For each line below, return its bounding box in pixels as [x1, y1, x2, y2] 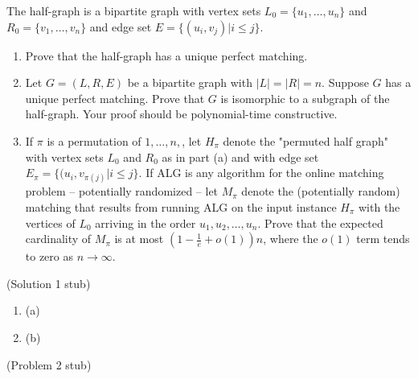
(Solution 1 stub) [6, 274, 91, 291]
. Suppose [322, 74, 369, 91]
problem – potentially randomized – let [25, 183, 219, 200]
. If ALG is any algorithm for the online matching [138, 164, 384, 181]
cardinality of [25, 230, 92, 247]
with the [358, 198, 400, 215]
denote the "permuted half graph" [223, 132, 388, 149]
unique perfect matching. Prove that [25, 89, 205, 106]
